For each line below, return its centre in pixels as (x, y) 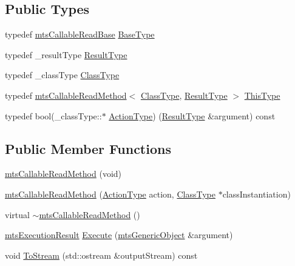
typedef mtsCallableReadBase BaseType (80, 34)
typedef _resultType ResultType (66, 54)
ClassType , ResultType (184, 95)
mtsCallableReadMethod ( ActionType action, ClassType (110, 194)
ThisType (262, 95)
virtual (17, 214)
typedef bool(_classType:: (53, 115)
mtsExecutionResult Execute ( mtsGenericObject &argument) (119, 235)
